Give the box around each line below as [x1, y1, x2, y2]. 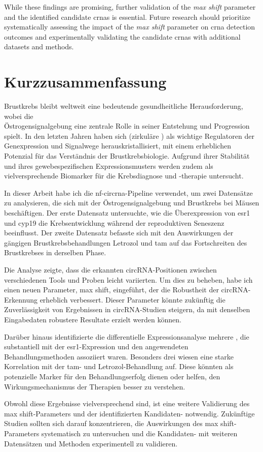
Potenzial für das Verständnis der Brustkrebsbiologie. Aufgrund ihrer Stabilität [4, 150, 250, 161]
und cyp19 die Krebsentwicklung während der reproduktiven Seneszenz [4, 217, 224, 228]
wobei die [4, 110, 33, 121]
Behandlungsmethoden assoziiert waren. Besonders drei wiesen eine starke [4, 351, 234, 361]
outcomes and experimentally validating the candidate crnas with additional [4, 31, 241, 42]
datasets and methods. [4, 41, 74, 52]
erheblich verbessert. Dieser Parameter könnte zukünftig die [40, 294, 226, 305]
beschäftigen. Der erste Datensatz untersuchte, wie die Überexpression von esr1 [4, 207, 250, 218]
